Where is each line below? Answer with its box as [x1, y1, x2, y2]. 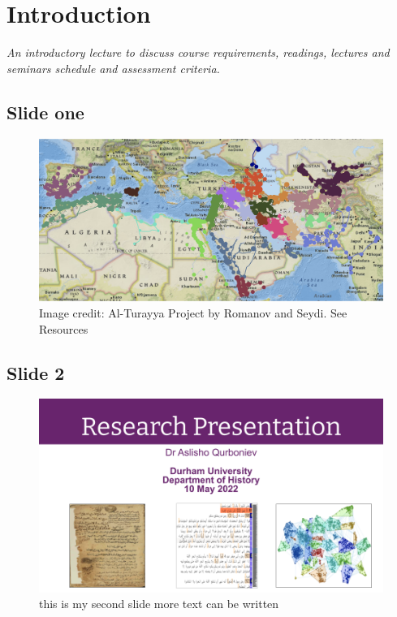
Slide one [6, 99, 84, 124]
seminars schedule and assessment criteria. [6, 59, 220, 76]
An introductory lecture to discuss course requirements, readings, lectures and [6, 44, 390, 61]
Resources [39, 320, 88, 337]
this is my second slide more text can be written [39, 595, 279, 612]
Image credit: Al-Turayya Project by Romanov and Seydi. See [39, 304, 347, 321]
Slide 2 [6, 360, 65, 385]
